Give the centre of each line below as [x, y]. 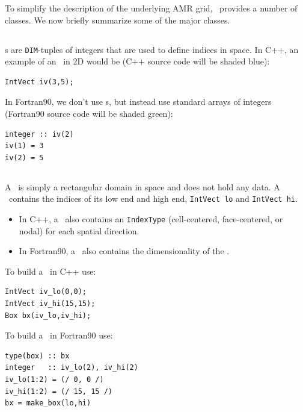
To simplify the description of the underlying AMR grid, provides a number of [151, 8]
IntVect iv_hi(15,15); [50, 304]
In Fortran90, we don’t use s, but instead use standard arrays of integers [138, 101]
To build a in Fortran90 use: [59, 335]
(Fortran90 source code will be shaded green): [89, 114]
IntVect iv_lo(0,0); [46, 292]
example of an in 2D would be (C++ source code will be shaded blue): [137, 61]
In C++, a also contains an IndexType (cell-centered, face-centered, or [151, 219]
